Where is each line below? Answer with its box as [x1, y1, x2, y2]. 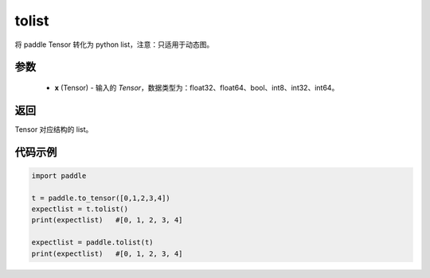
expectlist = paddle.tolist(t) [31, 238, 154, 247]
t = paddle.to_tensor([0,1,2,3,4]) [31, 193, 170, 203]
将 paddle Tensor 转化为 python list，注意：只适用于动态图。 [14, 40, 214, 49]
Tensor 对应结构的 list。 [14, 124, 93, 134]
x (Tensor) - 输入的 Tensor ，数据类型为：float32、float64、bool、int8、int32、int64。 [54, 83, 339, 92]
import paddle [31, 171, 87, 180]
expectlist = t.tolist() [31, 205, 129, 214]
